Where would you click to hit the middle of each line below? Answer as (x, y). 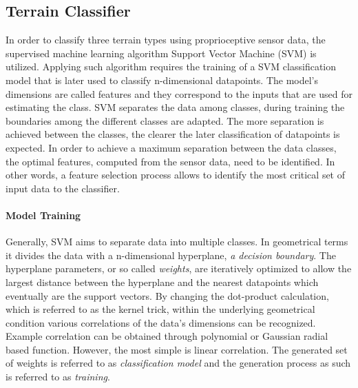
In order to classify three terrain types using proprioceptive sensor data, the (166, 40)
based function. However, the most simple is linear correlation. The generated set (177, 349)
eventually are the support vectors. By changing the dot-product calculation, (167, 295)
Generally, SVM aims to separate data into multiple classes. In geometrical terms (177, 242)
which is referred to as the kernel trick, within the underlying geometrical (160, 309)
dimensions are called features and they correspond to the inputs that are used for (179, 93)
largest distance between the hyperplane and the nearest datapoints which (162, 282)
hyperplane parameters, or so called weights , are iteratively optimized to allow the (179, 268)
